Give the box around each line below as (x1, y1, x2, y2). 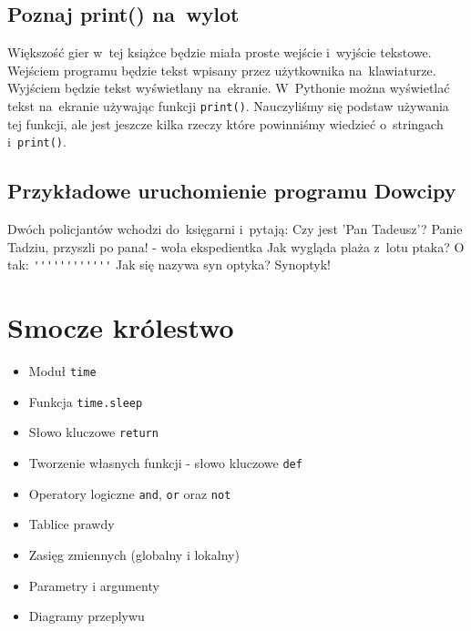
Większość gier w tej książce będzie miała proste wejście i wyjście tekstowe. (7, 43, 432, 62)
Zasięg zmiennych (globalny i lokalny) (28, 544, 240, 564)
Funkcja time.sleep (28, 392, 143, 411)
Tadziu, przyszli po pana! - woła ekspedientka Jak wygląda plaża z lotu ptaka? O (7, 237, 465, 256)
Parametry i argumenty (28, 575, 159, 595)
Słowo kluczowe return (28, 422, 159, 442)
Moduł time (28, 361, 97, 381)
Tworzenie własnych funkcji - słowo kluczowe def (28, 453, 302, 473)
